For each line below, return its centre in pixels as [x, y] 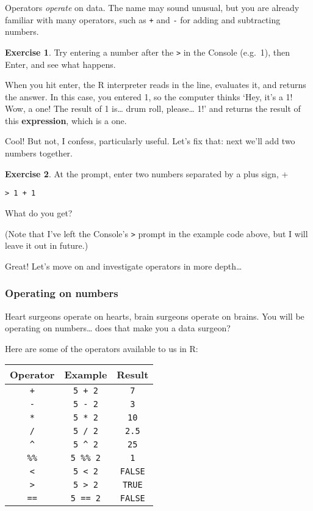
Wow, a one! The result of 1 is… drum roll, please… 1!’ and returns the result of [153, 108]
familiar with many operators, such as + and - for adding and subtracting [143, 19]
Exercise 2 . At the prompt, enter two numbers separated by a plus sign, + [147, 173]
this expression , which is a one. [66, 120]
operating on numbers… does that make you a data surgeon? [118, 328]
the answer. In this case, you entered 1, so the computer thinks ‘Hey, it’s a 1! [149, 96]
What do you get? [39, 212]
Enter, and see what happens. [60, 64]
